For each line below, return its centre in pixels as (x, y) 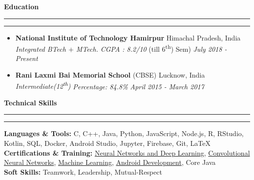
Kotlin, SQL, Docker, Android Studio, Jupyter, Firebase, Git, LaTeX (107, 143)
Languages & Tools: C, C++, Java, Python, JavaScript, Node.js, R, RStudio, (124, 133)
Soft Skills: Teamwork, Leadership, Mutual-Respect (83, 171)
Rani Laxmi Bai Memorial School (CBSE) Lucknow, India (110, 75)
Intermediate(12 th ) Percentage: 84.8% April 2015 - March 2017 (110, 85)
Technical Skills (31, 102)
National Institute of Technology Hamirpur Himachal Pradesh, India (128, 37)
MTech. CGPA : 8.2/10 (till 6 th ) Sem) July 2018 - (151, 48)
